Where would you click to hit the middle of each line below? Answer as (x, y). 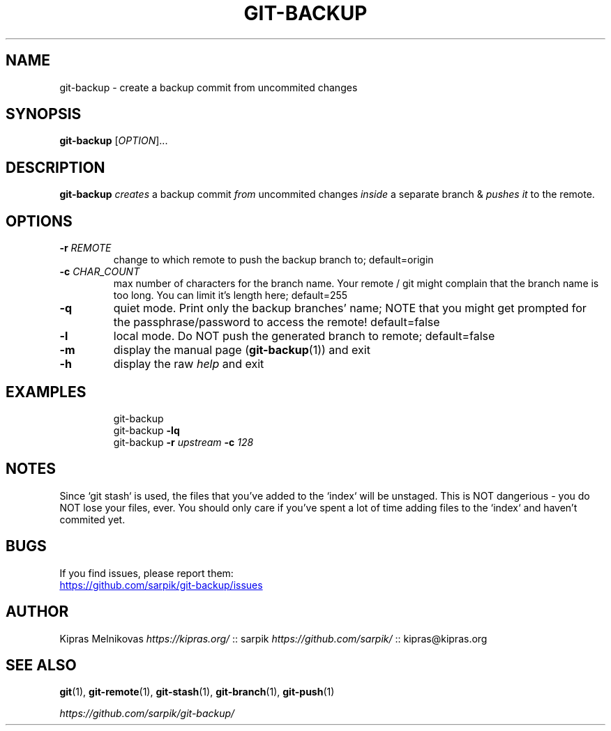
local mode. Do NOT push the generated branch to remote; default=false (304, 336)
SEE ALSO (41, 665)
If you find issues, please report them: (146, 573)
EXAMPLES (46, 392)
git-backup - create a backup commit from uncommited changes (209, 87)
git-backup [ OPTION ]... (114, 141)
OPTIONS (39, 221)
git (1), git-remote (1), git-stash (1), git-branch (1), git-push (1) (197, 692)
